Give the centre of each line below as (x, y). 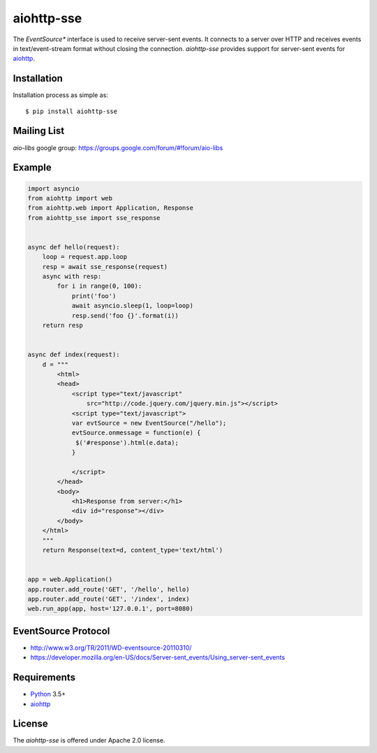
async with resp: (72, 277)
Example (32, 168)
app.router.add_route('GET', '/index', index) (109, 599)
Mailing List (39, 131)
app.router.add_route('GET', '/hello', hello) (109, 589)
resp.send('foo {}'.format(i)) (125, 315)
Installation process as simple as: (60, 95)
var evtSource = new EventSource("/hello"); (149, 423)
